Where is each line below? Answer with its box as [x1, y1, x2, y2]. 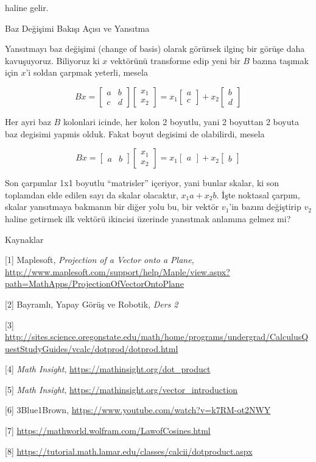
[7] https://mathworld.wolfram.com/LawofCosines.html [5, 424, 211, 437]
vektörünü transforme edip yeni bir [110, 54, 241, 67]
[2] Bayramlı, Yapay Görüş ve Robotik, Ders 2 [5, 297, 178, 310]
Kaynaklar [5, 233, 44, 245]
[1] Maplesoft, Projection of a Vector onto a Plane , [5, 253, 194, 266]
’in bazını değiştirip [229, 200, 301, 213]
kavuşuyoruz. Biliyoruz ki [5, 54, 100, 67]
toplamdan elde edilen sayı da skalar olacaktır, [5, 188, 178, 201]
